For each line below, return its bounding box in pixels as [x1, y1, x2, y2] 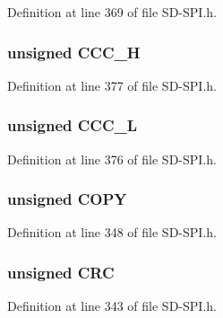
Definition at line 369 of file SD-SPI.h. [7, 3, 217, 21]
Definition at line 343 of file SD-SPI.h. [7, 296, 217, 315]
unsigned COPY [7, 188, 127, 210]
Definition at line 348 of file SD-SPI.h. [7, 223, 217, 242]
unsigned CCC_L [7, 114, 138, 137]
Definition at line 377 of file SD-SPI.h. [7, 75, 217, 94]
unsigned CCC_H [7, 40, 141, 63]
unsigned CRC [7, 261, 115, 283]
